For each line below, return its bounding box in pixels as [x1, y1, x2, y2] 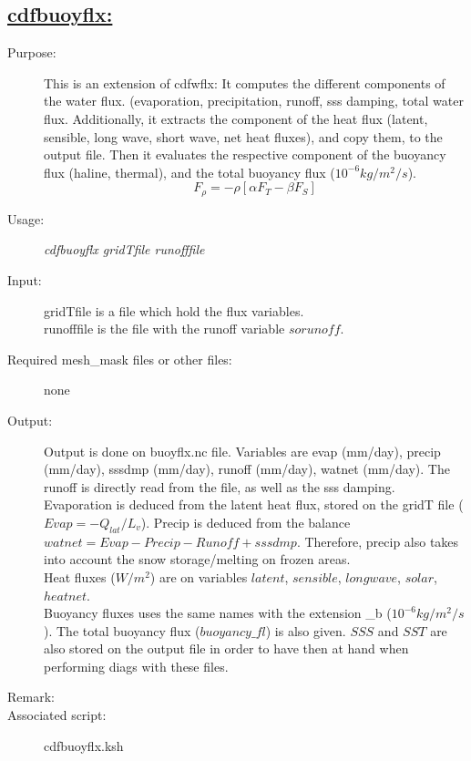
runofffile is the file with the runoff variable [44, 319, 285, 338]
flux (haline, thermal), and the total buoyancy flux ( [44, 162, 335, 181]
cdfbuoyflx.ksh [44, 735, 124, 755]
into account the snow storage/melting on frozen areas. [44, 550, 351, 569]
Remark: [7, 687, 55, 706]
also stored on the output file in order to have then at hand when [44, 639, 409, 658]
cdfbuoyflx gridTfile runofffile [44, 240, 205, 259]
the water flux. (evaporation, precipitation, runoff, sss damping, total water [44, 91, 464, 110]
